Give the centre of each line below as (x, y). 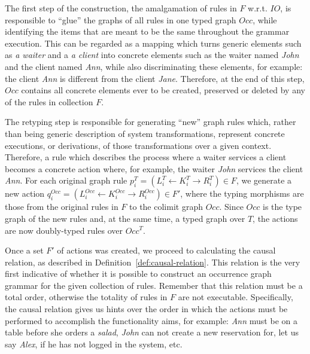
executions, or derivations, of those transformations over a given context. (138, 145)
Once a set (24, 250)
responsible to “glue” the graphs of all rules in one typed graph (121, 19)
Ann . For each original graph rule (66, 180)
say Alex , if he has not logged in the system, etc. (94, 344)
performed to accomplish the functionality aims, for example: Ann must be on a (151, 320)
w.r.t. (258, 8)
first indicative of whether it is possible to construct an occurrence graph (138, 274)
